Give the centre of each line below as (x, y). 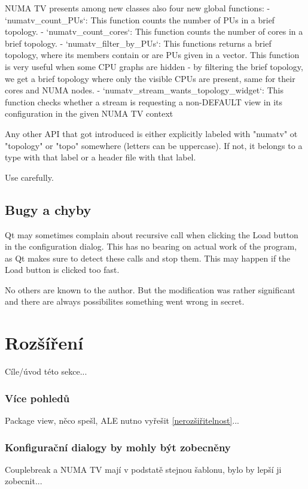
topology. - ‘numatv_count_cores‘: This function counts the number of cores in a (154, 31)
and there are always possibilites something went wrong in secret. (125, 301)
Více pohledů (37, 398)
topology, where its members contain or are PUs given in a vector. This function (152, 55)
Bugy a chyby (48, 209)
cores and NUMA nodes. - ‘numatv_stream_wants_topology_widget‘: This (144, 90)
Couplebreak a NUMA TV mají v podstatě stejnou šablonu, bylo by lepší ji (143, 469)
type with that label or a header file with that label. (100, 157)
